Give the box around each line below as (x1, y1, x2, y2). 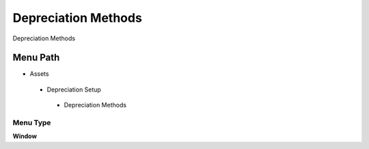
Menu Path (12, 52, 60, 64)
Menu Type (12, 118, 51, 127)
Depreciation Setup (46, 85, 102, 94)
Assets (29, 70, 49, 78)
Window (12, 132, 38, 140)
